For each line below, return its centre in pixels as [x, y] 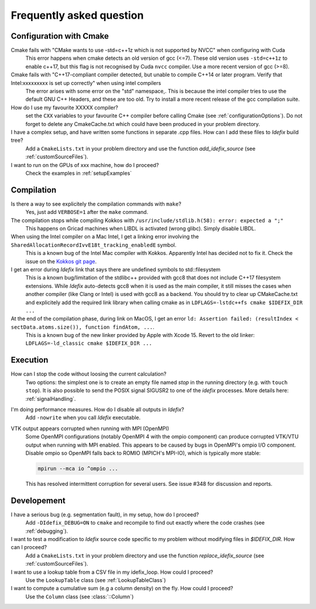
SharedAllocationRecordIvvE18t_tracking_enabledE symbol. [94, 245]
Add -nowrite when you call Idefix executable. [83, 418]
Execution [30, 360]
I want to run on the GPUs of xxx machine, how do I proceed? [85, 165]
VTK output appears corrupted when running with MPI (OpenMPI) [90, 428]
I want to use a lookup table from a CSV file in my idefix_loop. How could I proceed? [112, 572]
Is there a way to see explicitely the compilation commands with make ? [96, 204]
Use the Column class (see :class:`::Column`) [80, 596]
